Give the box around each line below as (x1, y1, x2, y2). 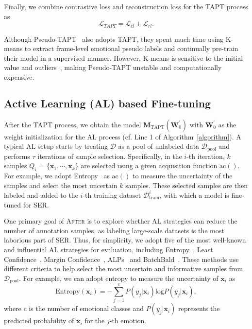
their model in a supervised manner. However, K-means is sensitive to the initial (4, 52, 243, 63)
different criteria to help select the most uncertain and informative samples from (4, 263, 243, 274)
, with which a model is (159, 190, 229, 200)
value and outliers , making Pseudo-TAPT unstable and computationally (4, 62, 222, 72)
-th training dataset (83, 190, 141, 200)
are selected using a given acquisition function (81, 160, 218, 171)
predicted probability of (4, 315, 74, 326)
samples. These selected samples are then (125, 180, 248, 190)
